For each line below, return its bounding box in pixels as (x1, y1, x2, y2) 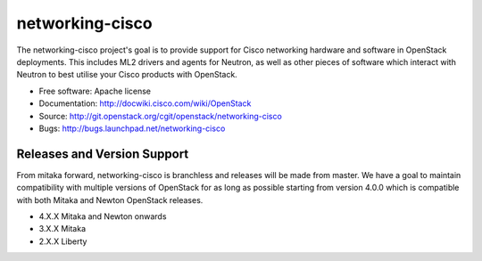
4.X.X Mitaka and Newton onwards (38, 210, 167, 222)
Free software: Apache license (38, 86, 152, 96)
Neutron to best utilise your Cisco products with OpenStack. (16, 69, 238, 80)
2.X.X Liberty (38, 236, 87, 247)
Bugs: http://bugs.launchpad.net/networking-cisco (38, 123, 226, 134)
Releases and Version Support (16, 146, 189, 161)
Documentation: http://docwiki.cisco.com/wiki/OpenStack (38, 98, 252, 109)
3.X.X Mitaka (38, 224, 87, 234)
